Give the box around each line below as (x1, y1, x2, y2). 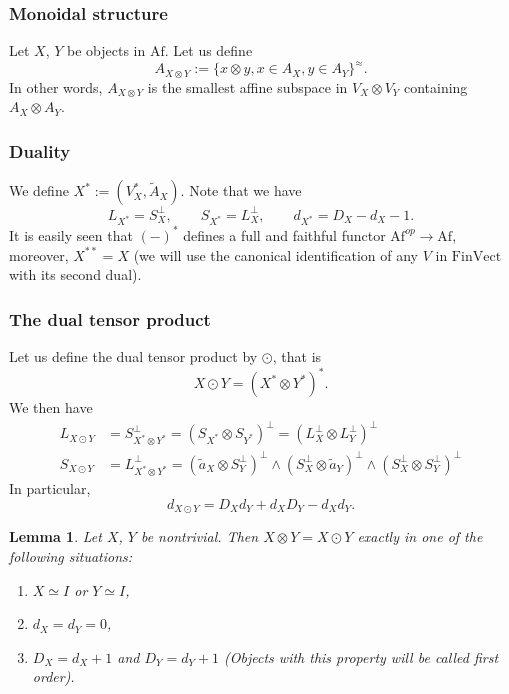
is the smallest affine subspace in (147, 76, 348, 97)
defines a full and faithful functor (183, 224, 386, 245)
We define (9, 180, 69, 201)
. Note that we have (180, 180, 302, 201)
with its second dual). (9, 264, 142, 285)
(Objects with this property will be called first (224, 646, 499, 667)
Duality (9, 138, 71, 163)
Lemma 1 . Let (9, 526, 102, 547)
